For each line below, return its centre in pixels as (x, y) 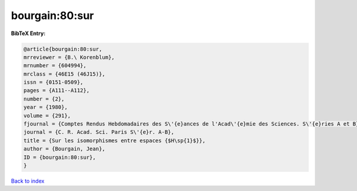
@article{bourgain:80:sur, (63, 49)
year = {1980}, (46, 107)
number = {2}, (44, 99)
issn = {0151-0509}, (53, 82)
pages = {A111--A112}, (57, 90)
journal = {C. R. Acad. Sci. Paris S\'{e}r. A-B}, (99, 132)
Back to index (28, 181)
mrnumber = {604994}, (55, 66)
